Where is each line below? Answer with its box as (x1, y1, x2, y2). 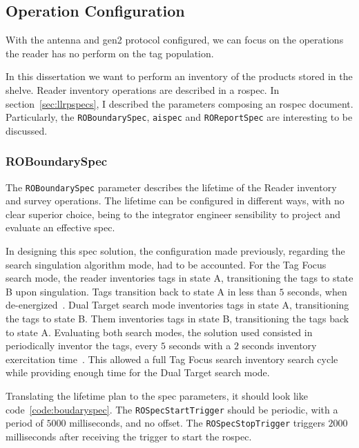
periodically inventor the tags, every (6, 338, 158, 353)
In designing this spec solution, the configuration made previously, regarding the (6, 244, 345, 258)
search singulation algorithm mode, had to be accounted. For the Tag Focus (6, 257, 327, 271)
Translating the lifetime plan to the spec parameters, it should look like (6, 389, 308, 403)
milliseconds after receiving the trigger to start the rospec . (6, 429, 252, 443)
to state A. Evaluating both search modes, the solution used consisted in (6, 324, 313, 339)
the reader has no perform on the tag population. (6, 46, 214, 60)
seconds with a (168, 338, 231, 353)
